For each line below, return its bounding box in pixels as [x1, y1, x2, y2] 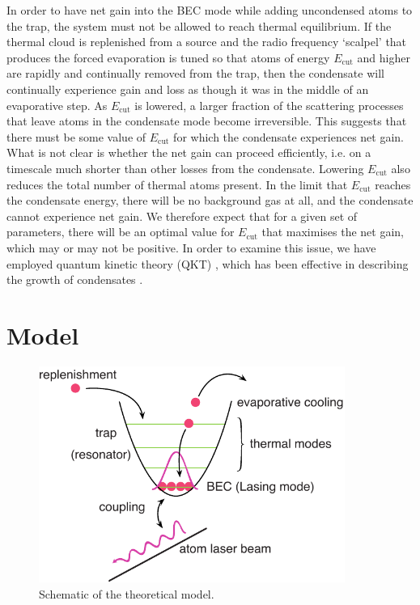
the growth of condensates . [6, 271, 143, 288]
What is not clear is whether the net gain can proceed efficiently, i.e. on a [6, 144, 371, 161]
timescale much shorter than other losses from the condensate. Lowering [6, 159, 364, 176]
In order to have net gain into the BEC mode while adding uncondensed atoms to [6, 2, 413, 18]
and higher [357, 49, 410, 66]
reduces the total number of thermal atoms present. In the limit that [6, 176, 348, 192]
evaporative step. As [6, 96, 108, 113]
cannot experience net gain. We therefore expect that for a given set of [6, 207, 358, 224]
